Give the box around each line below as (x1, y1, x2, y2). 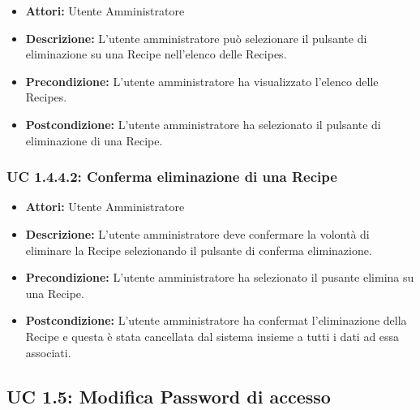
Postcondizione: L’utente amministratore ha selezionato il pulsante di (25, 115, 381, 132)
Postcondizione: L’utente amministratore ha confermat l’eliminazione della (25, 312, 407, 329)
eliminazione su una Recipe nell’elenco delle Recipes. (25, 45, 287, 63)
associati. (25, 343, 71, 360)
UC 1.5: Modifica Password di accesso (6, 383, 331, 408)
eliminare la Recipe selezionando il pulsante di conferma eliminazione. (25, 241, 372, 258)
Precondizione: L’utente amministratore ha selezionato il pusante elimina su (25, 269, 414, 286)
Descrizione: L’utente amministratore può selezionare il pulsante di (25, 29, 367, 46)
